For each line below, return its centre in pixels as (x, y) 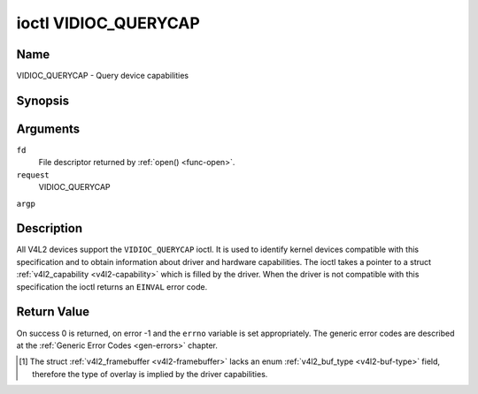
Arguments (48, 129)
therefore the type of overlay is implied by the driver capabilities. (150, 374)
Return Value (53, 312)
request (33, 175)
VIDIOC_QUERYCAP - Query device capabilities (103, 76)
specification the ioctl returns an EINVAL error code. (112, 286)
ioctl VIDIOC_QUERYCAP (108, 23)
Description (50, 228)
